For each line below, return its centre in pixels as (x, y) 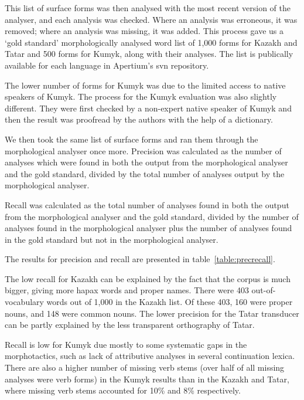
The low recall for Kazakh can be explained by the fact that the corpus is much (148, 278)
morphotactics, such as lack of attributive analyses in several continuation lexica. (150, 356)
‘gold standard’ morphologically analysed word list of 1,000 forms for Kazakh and (151, 42)
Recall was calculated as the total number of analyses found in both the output (147, 204)
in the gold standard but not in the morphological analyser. (112, 239)
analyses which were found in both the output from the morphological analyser (146, 162)
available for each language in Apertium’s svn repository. (107, 65)
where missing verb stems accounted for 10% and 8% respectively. (123, 390)
